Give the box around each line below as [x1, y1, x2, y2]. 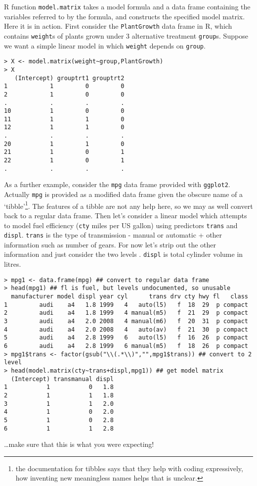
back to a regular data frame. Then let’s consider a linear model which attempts [4, 210, 247, 220]
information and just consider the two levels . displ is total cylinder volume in [4, 249, 243, 259]
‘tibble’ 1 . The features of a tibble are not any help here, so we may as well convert [4, 199, 253, 211]
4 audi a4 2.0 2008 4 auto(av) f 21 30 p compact [4, 326, 248, 333]
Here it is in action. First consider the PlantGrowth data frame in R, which [4, 21, 232, 31]
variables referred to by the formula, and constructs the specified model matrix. [4, 11, 245, 21]
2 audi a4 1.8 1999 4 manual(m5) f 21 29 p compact [4, 309, 248, 317]
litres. [4, 259, 21, 269]
